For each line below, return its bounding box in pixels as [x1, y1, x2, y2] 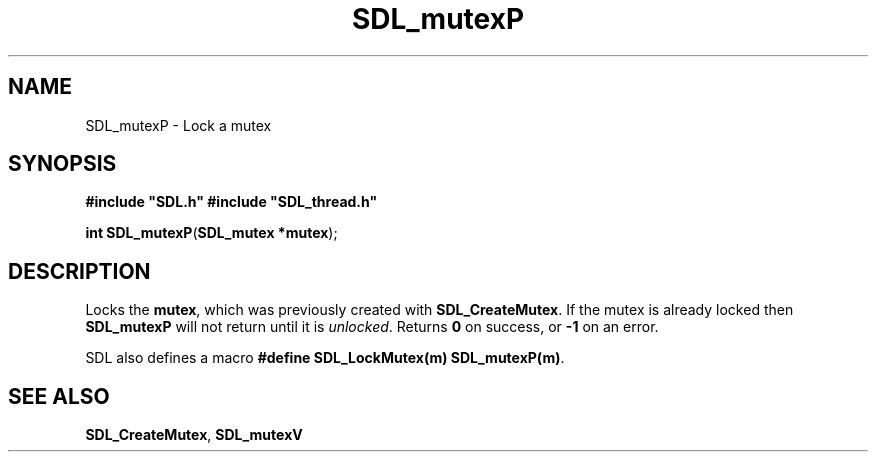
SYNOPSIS [8, 151, 117, 177]
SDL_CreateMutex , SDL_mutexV [85, 426, 303, 444]
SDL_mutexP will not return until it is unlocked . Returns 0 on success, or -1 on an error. [85, 318, 659, 336]
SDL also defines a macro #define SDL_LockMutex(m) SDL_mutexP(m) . [85, 349, 565, 367]
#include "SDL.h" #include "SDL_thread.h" [85, 193, 378, 211]
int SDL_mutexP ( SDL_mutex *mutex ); [85, 224, 338, 242]
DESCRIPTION [8, 258, 151, 284]
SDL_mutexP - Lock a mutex [85, 116, 272, 134]
